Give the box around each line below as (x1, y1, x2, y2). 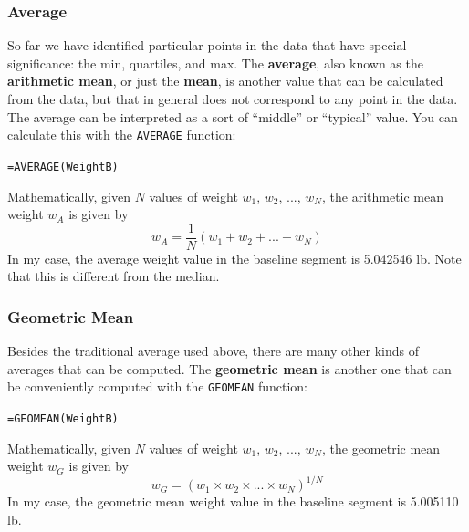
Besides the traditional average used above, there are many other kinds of (7, 341, 420, 360)
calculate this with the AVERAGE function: (7, 125, 236, 144)
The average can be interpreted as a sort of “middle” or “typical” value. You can (7, 107, 458, 126)
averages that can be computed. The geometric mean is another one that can (7, 359, 452, 378)
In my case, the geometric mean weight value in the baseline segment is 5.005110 (7, 492, 459, 511)
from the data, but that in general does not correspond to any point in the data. (7, 89, 458, 108)
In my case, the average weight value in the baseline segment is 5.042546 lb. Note (7, 248, 462, 267)
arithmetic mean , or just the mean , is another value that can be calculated (7, 71, 443, 90)
